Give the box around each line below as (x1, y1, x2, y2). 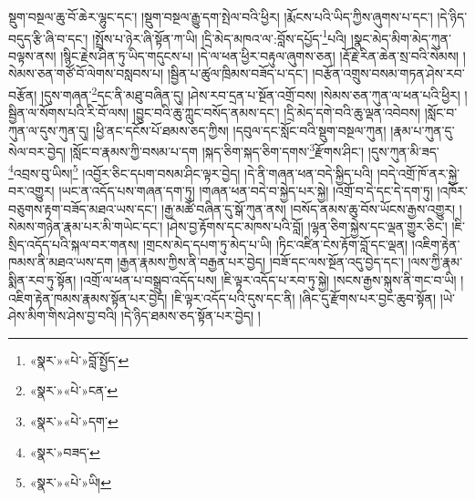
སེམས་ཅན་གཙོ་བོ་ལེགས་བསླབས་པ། (8, 64, 164, 83)
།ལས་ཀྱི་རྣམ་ (408, 252, 463, 271)
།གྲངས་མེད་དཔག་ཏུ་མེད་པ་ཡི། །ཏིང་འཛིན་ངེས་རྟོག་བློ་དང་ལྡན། (143, 234, 408, 253)
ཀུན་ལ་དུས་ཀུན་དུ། (8, 120, 89, 139)
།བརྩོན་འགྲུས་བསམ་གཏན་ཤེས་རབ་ (312, 64, 465, 83)
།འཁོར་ (437, 180, 468, 199)
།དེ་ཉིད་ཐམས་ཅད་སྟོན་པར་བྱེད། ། (120, 306, 261, 325)
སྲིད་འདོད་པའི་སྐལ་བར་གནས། (8, 234, 139, 253)
